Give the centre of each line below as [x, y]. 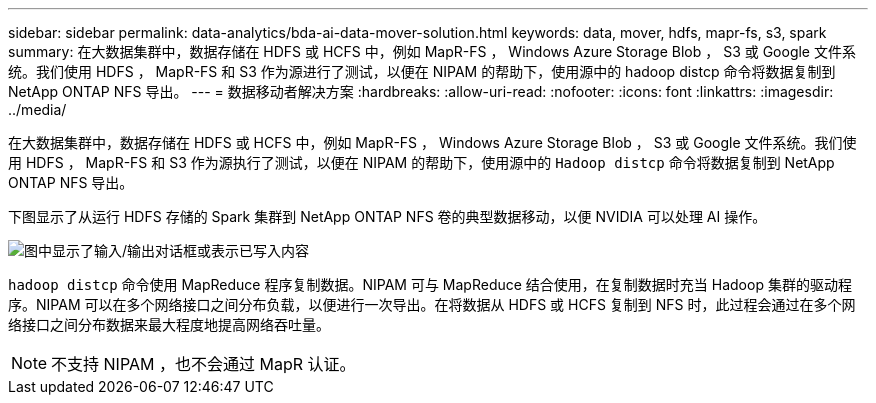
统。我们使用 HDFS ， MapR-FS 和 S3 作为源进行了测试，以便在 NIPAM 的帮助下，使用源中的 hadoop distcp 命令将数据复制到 [422, 71]
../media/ [37, 109]
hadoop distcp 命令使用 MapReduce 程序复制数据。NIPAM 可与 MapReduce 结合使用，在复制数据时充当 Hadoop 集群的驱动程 [430, 284]
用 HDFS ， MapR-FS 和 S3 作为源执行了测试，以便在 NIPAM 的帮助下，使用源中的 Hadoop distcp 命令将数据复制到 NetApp [421, 162]
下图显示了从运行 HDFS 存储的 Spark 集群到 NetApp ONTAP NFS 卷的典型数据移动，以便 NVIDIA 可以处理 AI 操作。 [387, 216]
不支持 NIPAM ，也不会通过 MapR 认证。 [203, 364]
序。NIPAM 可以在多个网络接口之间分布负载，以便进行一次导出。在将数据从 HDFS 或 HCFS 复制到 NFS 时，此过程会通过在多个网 [432, 304]
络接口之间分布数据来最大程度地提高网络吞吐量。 [169, 324]
